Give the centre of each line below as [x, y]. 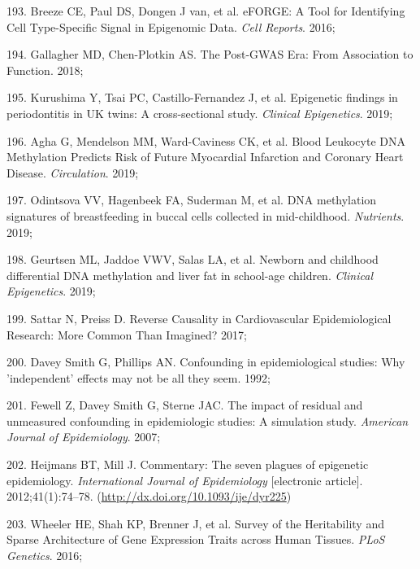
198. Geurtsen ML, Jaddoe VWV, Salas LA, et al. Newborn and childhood [193, 259]
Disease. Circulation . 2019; [73, 172]
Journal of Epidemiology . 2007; [84, 437]
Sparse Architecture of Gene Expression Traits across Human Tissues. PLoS [196, 539]
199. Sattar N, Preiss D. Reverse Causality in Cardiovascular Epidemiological [199, 318]
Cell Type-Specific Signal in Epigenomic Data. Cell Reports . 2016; [171, 26]
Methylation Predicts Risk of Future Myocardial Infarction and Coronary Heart [205, 157]
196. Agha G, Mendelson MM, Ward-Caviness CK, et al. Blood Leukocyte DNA [206, 140]
